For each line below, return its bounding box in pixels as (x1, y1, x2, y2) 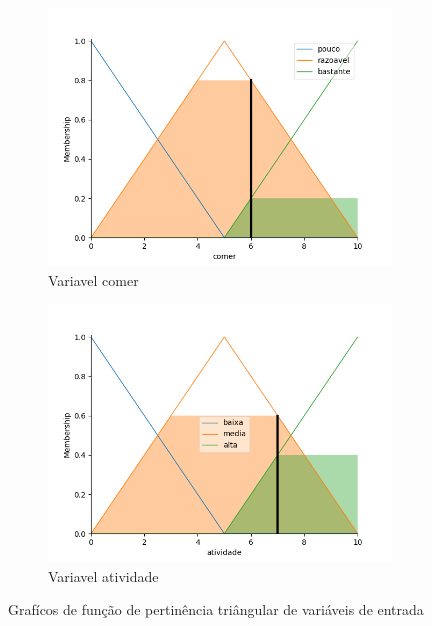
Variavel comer (48, 269, 139, 290)
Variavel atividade (48, 565, 159, 586)
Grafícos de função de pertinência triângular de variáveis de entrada (8, 599, 424, 620)
